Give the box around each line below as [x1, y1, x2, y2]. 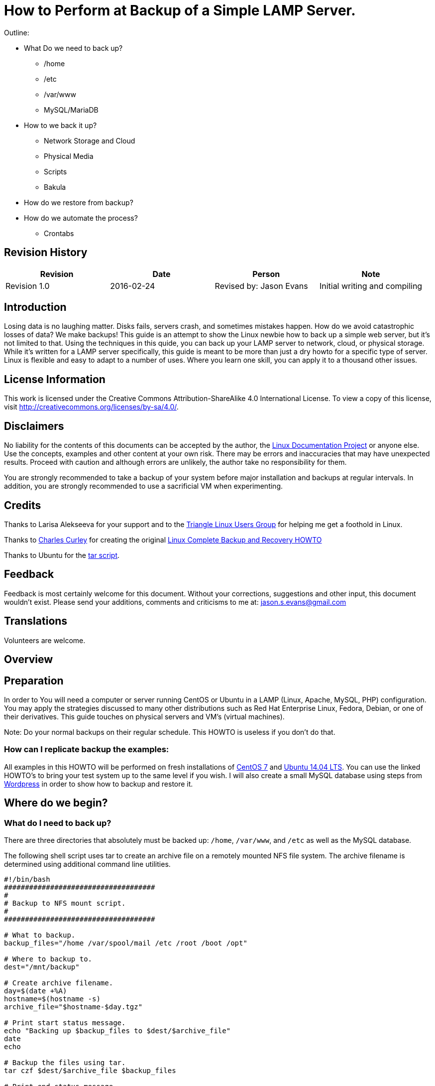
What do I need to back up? [4, 817, 111, 828]
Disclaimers [4, 419, 64, 432]
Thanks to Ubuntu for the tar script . [4, 550, 120, 559]
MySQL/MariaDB [44, 105, 99, 114]
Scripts [44, 167, 67, 176]
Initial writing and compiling [319, 280, 423, 291]
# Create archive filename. [4, 978, 113, 987]
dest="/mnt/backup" [4, 962, 80, 971]
